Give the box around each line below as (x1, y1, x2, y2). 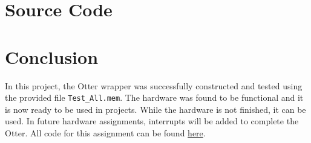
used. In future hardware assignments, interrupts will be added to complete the (5, 115, 299, 127)
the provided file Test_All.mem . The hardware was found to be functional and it (5, 91, 304, 104)
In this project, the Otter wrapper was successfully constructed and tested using (5, 79, 303, 92)
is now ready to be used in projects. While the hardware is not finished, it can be (5, 103, 306, 115)
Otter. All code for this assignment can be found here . (5, 126, 206, 139)
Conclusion (5, 44, 99, 69)
